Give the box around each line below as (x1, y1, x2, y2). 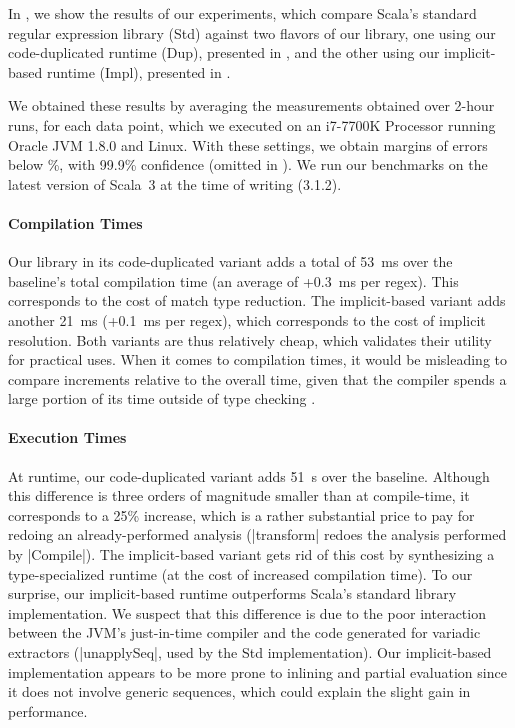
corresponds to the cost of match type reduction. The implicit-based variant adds (8, 290, 506, 311)
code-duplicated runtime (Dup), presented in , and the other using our (8, 42, 440, 63)
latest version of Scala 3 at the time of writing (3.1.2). (8, 173, 342, 194)
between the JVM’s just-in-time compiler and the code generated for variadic (8, 622, 481, 643)
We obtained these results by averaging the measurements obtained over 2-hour (8, 95, 495, 116)
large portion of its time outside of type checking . (8, 388, 316, 409)
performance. (8, 700, 88, 721)
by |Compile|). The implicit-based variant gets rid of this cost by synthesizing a (8, 544, 495, 565)
